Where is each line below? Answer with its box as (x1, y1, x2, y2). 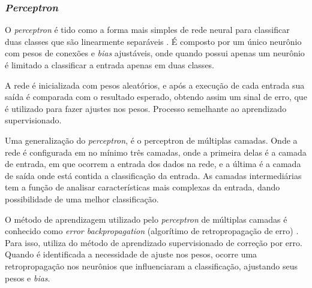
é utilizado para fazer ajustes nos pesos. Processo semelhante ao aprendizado (5, 102, 287, 114)
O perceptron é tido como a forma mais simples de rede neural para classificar (5, 23, 290, 36)
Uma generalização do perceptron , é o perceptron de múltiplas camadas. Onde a (5, 134, 298, 146)
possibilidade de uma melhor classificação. (5, 192, 159, 205)
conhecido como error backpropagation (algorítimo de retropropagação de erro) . (5, 225, 299, 237)
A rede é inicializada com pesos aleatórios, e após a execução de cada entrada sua (5, 78, 305, 91)
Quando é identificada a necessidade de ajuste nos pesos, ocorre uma (5, 248, 257, 260)
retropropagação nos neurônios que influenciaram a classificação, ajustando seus (5, 259, 298, 272)
